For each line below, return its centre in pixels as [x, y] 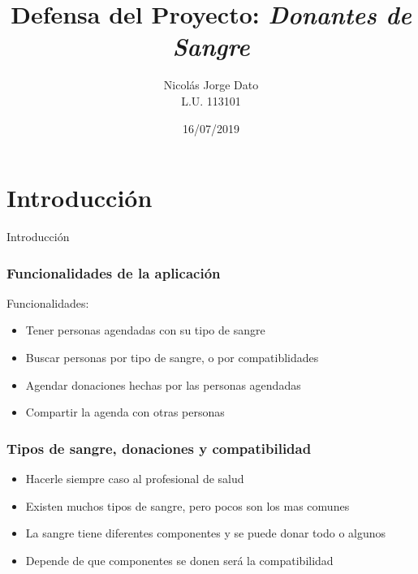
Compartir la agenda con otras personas [125, 412]
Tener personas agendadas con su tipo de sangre [145, 330]
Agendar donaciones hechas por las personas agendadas [163, 384]
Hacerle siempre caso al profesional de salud [135, 479]
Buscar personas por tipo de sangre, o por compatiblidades [172, 358]
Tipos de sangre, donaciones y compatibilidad [159, 448]
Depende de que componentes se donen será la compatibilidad [179, 560]
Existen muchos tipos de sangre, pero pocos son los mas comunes [187, 505]
